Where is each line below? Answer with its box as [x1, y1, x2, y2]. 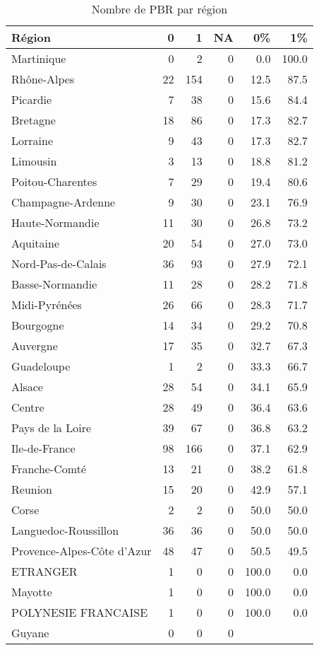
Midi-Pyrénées [11, 296, 82, 313]
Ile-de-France [11, 440, 76, 456]
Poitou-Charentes [11, 173, 97, 190]
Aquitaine [11, 235, 60, 251]
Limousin [11, 153, 57, 169]
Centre [11, 399, 44, 415]
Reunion [11, 481, 53, 497]
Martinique [11, 50, 66, 66]
